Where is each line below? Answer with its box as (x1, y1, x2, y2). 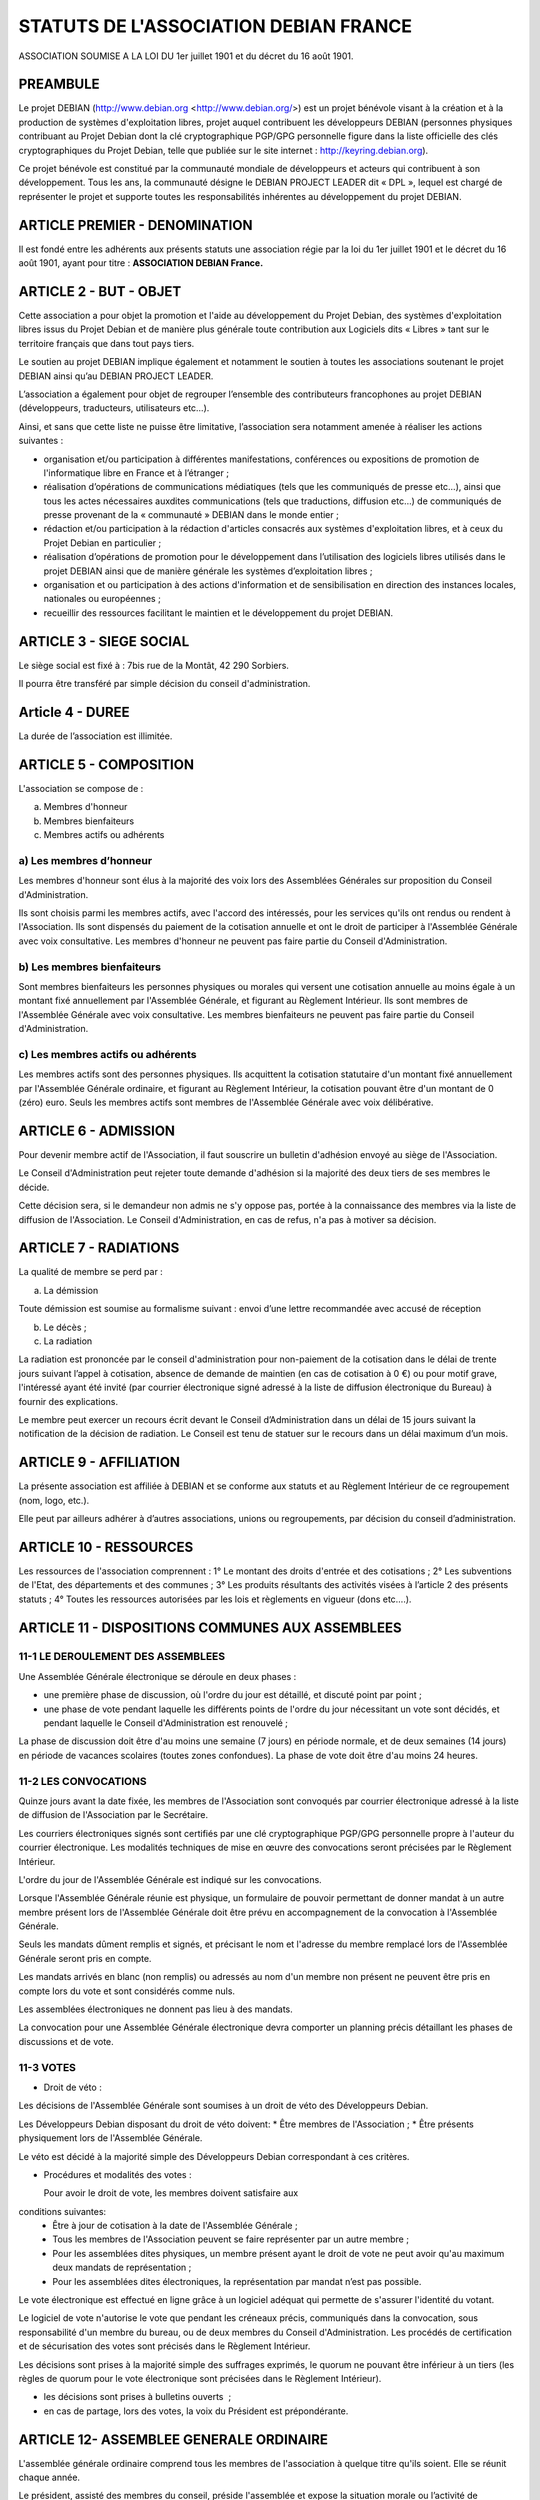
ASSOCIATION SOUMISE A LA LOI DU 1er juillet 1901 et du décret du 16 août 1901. (18, 50, 354, 62)
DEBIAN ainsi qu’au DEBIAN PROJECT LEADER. (18, 370, 214, 382)
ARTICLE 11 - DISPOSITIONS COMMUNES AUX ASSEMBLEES (18, 1619, 402, 1636)
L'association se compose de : (18, 782, 144, 794)
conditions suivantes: (18, 2205, 107, 2217)
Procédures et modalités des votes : (43, 2168, 192, 2180)
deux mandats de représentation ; (52, 2261, 192, 2274)
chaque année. (18, 2471, 80, 2484)
